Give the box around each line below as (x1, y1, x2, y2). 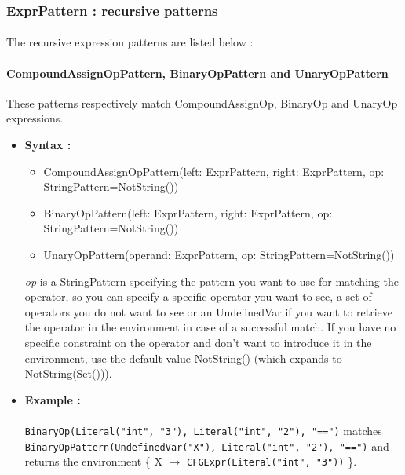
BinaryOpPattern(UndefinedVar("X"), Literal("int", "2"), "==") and (24, 437, 389, 454)
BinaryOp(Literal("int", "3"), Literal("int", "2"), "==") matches (24, 422, 382, 438)
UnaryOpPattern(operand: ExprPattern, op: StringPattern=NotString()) (43, 246, 395, 262)
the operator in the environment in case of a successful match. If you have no (24, 319, 396, 335)
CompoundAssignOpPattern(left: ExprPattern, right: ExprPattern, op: (43, 163, 385, 179)
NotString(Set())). (24, 365, 112, 382)
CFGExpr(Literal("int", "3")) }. (187, 453, 357, 470)
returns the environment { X (24, 453, 162, 470)
